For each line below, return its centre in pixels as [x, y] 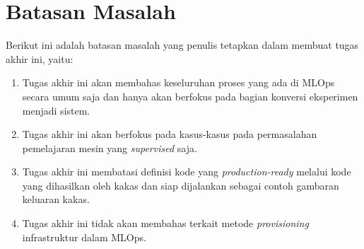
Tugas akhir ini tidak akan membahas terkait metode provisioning [165, 223]
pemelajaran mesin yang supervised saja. [110, 147]
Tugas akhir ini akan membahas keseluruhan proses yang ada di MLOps [178, 82]
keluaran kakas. [56, 199]
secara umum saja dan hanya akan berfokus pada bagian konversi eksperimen [190, 96]
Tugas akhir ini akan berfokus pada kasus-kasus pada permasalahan [170, 134]
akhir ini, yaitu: [40, 58]
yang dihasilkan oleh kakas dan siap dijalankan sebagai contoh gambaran [181, 185]
